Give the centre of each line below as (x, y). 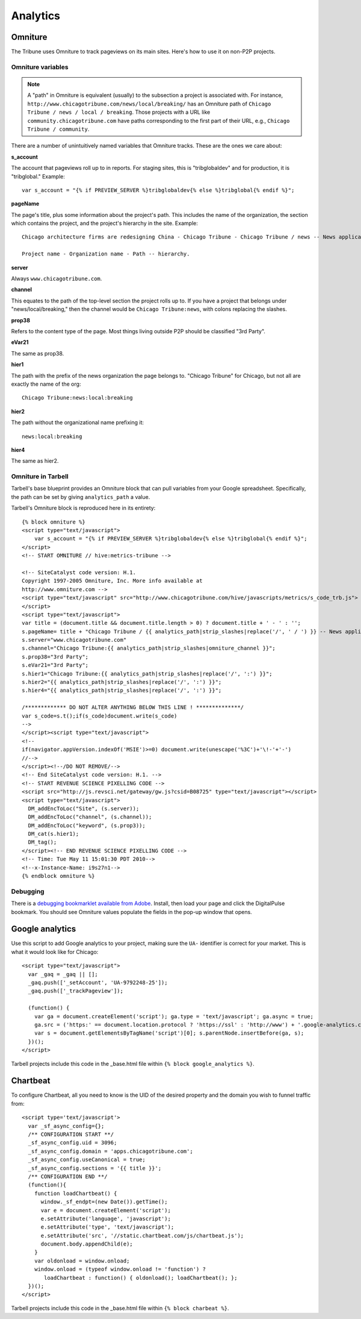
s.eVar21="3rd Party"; (55, 665)
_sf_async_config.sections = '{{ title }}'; (95, 1168)
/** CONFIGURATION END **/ (68, 1176)
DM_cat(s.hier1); (54, 834)
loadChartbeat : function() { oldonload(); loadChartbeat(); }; (141, 1278)
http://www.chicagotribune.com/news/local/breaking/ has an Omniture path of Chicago (149, 104)
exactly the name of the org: (46, 384)
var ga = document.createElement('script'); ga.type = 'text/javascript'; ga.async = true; (174, 1016)
